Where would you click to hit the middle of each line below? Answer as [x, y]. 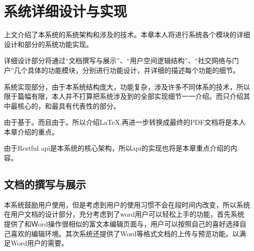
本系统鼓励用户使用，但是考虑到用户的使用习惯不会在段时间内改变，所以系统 [127, 204]
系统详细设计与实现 [66, 11]
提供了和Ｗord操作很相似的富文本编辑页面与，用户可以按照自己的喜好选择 [122, 224]
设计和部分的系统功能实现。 [48, 44]
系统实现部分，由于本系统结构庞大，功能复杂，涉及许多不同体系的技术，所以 [127, 86]
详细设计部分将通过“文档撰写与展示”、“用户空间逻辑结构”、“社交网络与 [118, 60]
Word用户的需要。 [39, 243]
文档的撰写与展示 [45, 184]
